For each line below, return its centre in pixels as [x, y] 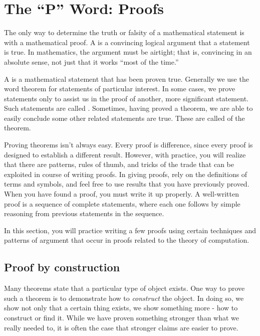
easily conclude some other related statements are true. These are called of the [124, 118]
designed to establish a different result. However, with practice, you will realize [125, 154]
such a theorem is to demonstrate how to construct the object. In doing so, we [124, 298]
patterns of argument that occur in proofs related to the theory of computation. [127, 240]
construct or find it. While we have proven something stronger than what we [122, 317]
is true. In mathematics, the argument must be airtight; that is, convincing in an [128, 52]
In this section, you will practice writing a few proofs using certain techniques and [130, 230]
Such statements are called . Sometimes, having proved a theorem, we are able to [128, 108]
